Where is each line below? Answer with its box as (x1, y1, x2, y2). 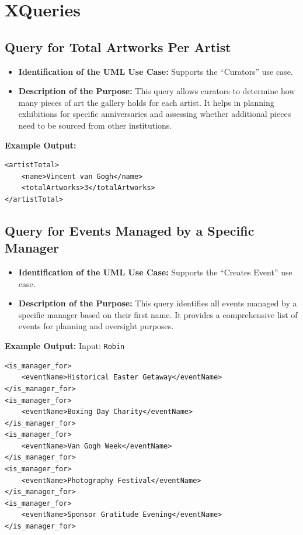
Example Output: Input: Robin (5, 340, 125, 352)
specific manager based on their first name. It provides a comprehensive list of (18, 308, 298, 320)
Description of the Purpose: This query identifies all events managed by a (18, 297, 297, 309)
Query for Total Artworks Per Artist (5, 37, 231, 56)
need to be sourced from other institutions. (18, 119, 172, 131)
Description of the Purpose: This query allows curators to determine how (18, 85, 295, 97)
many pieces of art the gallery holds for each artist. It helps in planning (18, 96, 274, 108)
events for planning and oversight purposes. (18, 320, 174, 332)
